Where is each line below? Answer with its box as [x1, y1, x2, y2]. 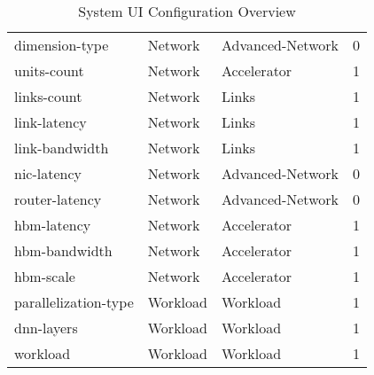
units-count [14, 60, 84, 81]
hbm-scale [14, 266, 75, 286]
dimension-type [14, 35, 109, 55]
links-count [14, 86, 82, 106]
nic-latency [14, 163, 82, 184]
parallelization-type [14, 292, 134, 312]
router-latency [14, 189, 102, 209]
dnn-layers [14, 317, 78, 338]
